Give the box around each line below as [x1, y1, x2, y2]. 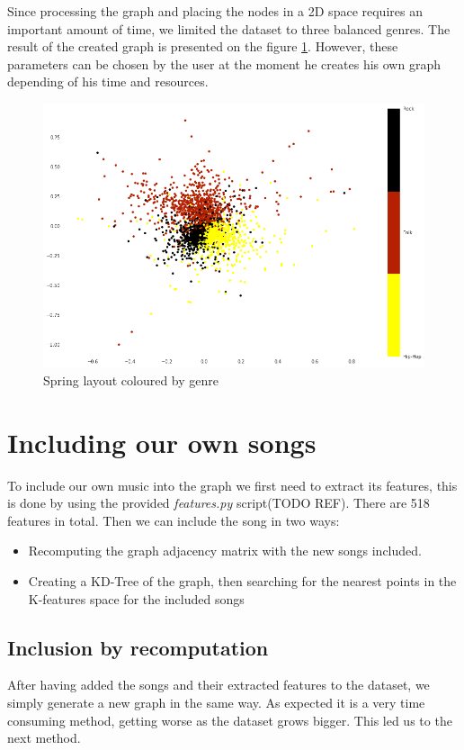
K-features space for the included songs [28, 589, 245, 608]
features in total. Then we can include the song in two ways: [7, 511, 340, 529]
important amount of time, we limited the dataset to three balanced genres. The [7, 19, 451, 38]
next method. [7, 728, 81, 747]
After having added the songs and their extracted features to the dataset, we [7, 675, 430, 694]
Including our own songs [7, 423, 317, 460]
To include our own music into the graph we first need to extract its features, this [7, 475, 458, 494]
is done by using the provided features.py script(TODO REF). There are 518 [7, 493, 430, 512]
